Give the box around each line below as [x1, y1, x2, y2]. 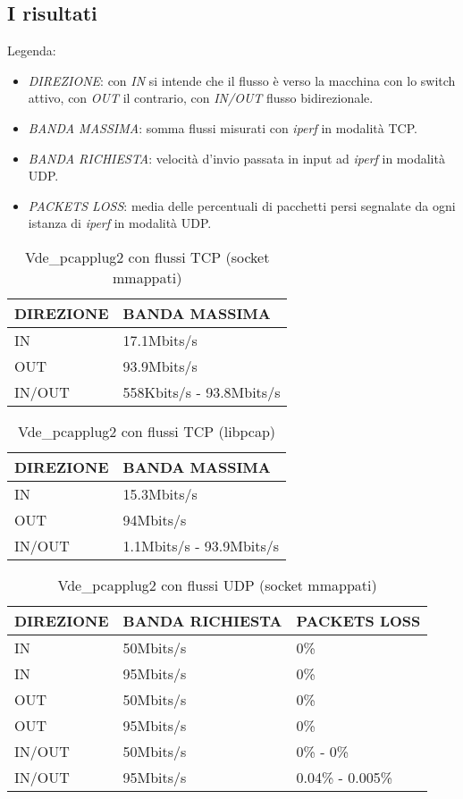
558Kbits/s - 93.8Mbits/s [122, 381, 281, 402]
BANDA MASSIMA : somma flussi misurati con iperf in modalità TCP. [28, 118, 417, 137]
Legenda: [7, 41, 56, 60]
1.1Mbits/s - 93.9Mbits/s [122, 534, 280, 556]
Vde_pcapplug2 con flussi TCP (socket [25, 246, 270, 267]
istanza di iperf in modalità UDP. [28, 214, 212, 232]
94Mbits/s [122, 509, 187, 530]
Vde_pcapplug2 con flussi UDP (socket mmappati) [57, 574, 377, 595]
